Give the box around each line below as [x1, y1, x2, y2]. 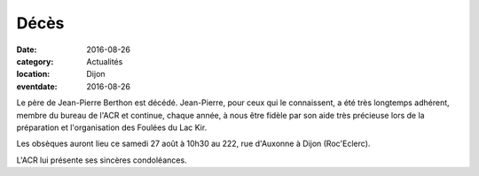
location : [16, 69, 51, 80]
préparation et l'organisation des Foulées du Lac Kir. [16, 122, 208, 133]
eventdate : [16, 80, 58, 92]
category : [16, 56, 54, 66]
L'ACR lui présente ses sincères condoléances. [16, 155, 187, 165]
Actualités [86, 56, 123, 66]
